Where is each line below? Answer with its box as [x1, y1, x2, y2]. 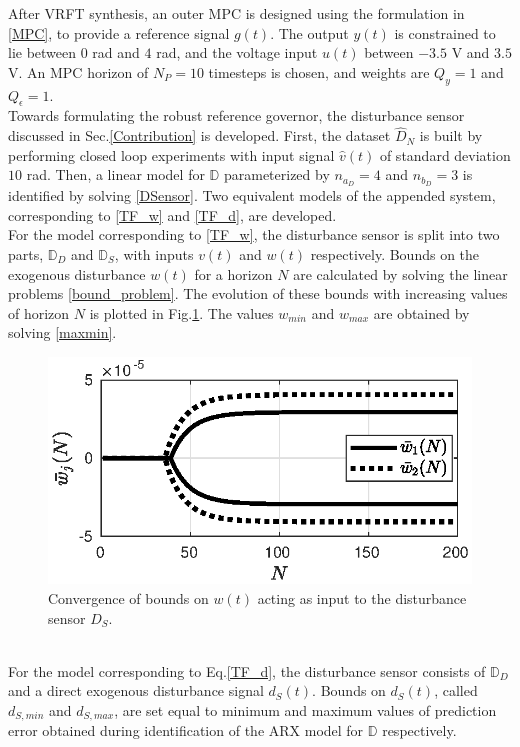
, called [434, 680, 478, 701]
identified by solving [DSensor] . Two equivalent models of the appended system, [8, 185, 496, 206]
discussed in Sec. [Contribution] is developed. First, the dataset [8, 125, 391, 146]
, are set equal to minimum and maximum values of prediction [114, 700, 497, 720]
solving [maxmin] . [8, 322, 117, 343]
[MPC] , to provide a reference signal [8, 22, 230, 43]
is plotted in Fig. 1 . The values [89, 302, 274, 323]
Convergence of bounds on [48, 588, 209, 609]
